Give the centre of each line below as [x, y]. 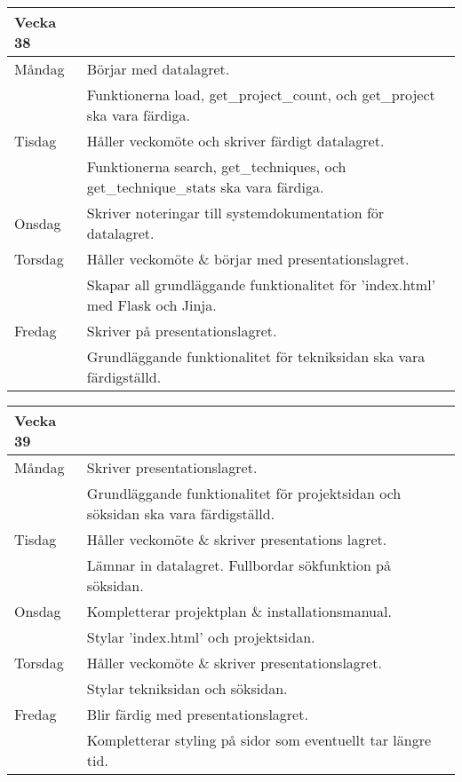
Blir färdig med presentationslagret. [197, 714]
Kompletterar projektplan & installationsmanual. [239, 611]
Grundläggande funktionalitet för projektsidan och [244, 493]
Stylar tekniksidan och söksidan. [187, 688]
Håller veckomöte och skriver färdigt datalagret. [235, 141]
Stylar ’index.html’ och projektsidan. [201, 637]
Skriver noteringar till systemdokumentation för [235, 213]
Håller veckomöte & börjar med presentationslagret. [248, 259]
